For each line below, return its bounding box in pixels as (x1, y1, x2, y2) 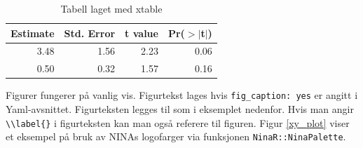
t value (125, 25, 158, 40)
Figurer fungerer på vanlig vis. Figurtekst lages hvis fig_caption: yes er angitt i (6, 88, 358, 102)
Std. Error (64, 25, 116, 40)
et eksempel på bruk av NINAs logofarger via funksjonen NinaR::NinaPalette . (6, 129, 346, 144)
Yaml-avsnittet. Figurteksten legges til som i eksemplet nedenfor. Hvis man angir (6, 102, 354, 116)
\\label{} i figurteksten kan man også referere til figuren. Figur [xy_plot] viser (6, 115, 350, 130)
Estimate (11, 25, 55, 40)
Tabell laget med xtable (60, 1, 163, 15)
